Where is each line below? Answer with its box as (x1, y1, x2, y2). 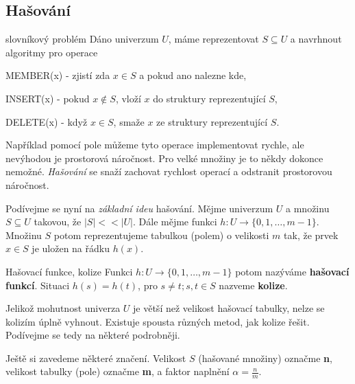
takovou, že (34, 214, 82, 229)
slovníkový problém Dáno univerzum (5, 32, 159, 46)
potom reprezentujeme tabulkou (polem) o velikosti (53, 227, 269, 242)
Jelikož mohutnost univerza (5, 301, 121, 315)
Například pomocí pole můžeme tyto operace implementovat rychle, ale (5, 137, 304, 152)
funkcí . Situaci (5, 278, 70, 292)
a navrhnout (290, 32, 342, 46)
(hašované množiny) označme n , (198, 350, 332, 365)
